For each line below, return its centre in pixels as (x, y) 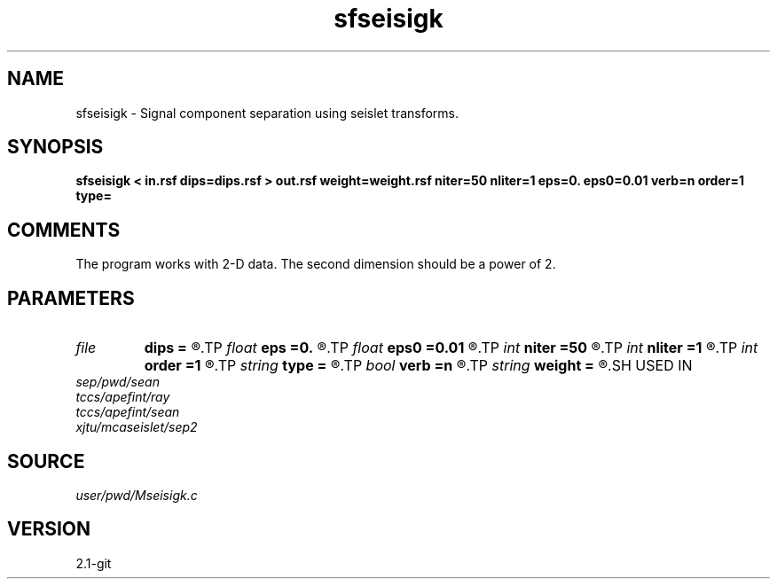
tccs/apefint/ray (123, 397)
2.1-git (94, 563)
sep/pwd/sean (118, 382)
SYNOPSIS (55, 147)
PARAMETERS (71, 298)
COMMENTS (64, 230)
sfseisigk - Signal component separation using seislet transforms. (267, 113)
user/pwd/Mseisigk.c (137, 495)
